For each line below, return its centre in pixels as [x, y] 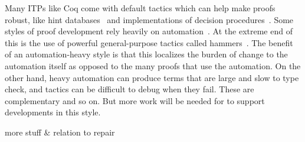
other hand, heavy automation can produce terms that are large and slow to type [152, 77]
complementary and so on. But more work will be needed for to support [135, 100]
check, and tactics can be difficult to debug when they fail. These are [129, 89]
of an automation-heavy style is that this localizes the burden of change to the [146, 54]
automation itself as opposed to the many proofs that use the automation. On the [153, 65]
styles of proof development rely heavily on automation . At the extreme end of [149, 31]
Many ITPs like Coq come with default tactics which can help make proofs [140, 8]
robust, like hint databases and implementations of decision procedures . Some [149, 19]
